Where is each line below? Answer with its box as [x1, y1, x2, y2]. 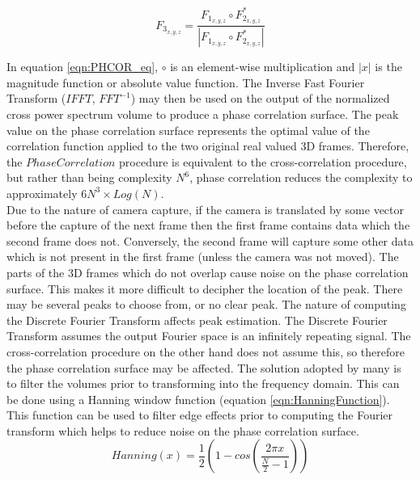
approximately [6, 184, 78, 201]
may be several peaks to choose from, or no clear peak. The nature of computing [6, 296, 406, 313]
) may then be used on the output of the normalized [130, 90, 390, 107]
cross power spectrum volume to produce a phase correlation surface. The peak [6, 106, 399, 123]
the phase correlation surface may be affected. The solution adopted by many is [6, 359, 401, 376]
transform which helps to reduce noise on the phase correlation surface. [6, 422, 359, 439]
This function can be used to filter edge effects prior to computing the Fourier [6, 406, 393, 423]
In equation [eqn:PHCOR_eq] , [6, 58, 159, 75]
